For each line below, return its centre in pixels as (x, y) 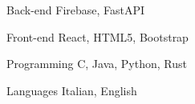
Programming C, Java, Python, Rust (97, 64)
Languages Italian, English (72, 90)
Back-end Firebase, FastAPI (76, 10)
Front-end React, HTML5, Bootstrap (97, 36)
